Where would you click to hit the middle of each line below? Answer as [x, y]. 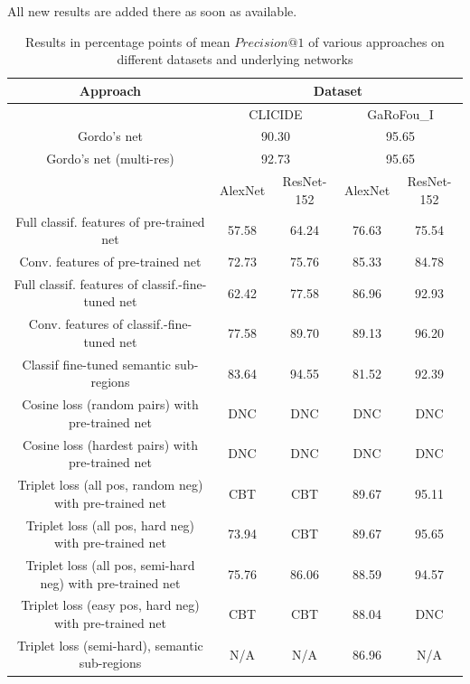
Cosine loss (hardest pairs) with [110, 444]
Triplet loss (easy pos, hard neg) [110, 605]
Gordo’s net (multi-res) [110, 159]
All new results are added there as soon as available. [152, 11]
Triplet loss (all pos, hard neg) [110, 525]
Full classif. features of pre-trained [110, 221]
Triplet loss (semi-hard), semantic [110, 645]
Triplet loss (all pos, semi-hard [110, 564]
